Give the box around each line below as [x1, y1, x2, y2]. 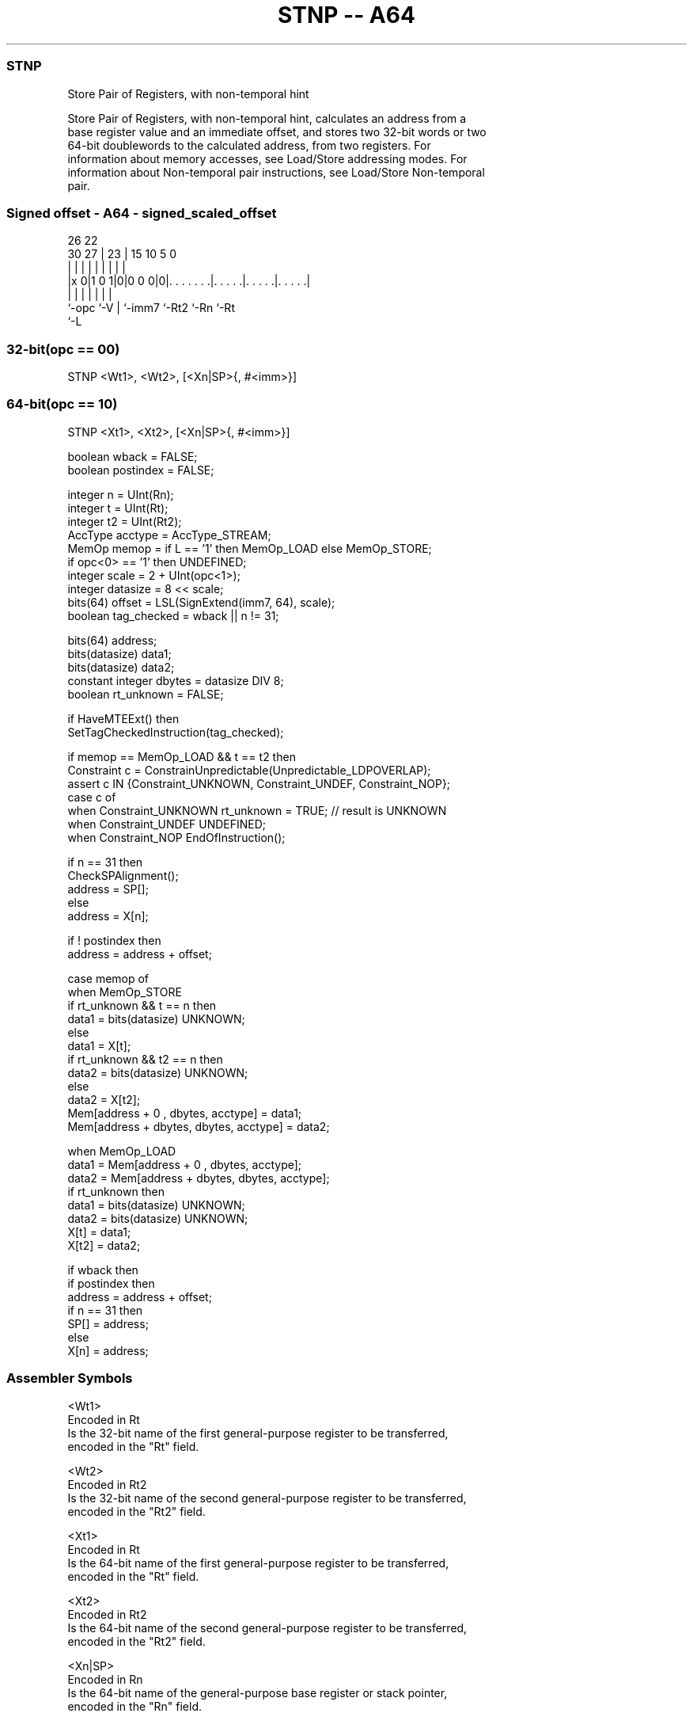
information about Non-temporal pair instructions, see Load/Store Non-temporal [67, 165, 485, 179]
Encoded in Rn [67, 1672, 143, 1686]
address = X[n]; [67, 908, 149, 923]
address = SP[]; [67, 881, 149, 896]
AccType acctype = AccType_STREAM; [67, 527, 271, 542]
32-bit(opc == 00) [6, 341, 120, 357]
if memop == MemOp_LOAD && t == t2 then [67, 749, 296, 763]
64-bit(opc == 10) [6, 396, 118, 413]
